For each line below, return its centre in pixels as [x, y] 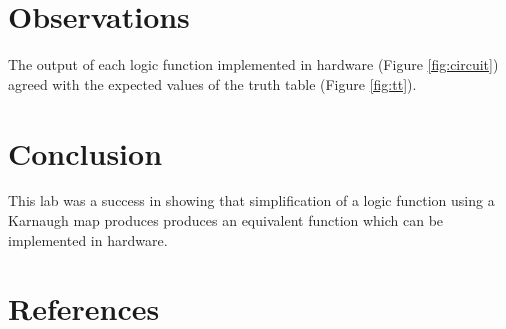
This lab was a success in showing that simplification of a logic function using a [251, 200]
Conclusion [85, 152]
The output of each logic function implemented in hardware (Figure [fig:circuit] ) [253, 64]
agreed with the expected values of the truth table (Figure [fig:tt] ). [212, 83]
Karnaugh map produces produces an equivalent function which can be [226, 220]
